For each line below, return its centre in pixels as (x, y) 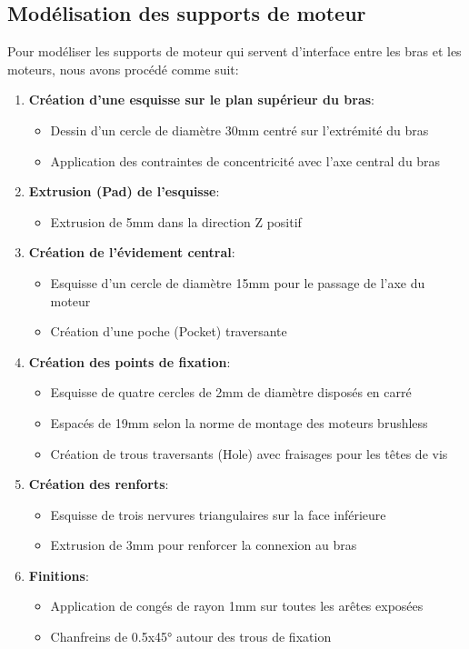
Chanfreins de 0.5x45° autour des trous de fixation (191, 637)
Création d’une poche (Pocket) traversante (169, 331)
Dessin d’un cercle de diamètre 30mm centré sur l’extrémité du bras (239, 130)
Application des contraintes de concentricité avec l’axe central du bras (245, 160)
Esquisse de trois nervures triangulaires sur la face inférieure (218, 514)
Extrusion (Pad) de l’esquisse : (124, 191)
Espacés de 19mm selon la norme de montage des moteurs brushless (239, 422)
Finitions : (59, 575)
